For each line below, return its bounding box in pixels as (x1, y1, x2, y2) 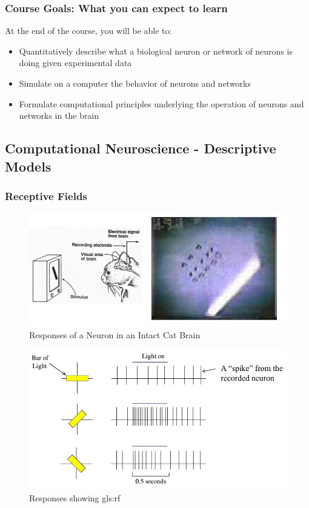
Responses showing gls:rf (29, 491, 121, 504)
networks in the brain (19, 109, 99, 122)
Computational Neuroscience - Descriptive (5, 139, 276, 158)
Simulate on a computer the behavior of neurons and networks (19, 77, 251, 89)
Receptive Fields (5, 188, 87, 203)
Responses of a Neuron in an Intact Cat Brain (29, 328, 201, 341)
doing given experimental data (19, 56, 132, 69)
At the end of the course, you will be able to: (5, 24, 172, 37)
